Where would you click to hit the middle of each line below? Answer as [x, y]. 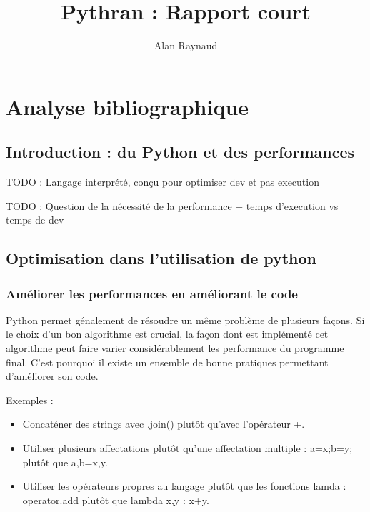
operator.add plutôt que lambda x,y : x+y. [116, 500]
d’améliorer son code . [52, 376]
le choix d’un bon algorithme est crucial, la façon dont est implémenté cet [167, 334]
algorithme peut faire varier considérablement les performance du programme [175, 348]
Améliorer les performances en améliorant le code [152, 293]
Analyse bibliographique [127, 106]
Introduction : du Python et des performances [180, 152]
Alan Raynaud [186, 45]
